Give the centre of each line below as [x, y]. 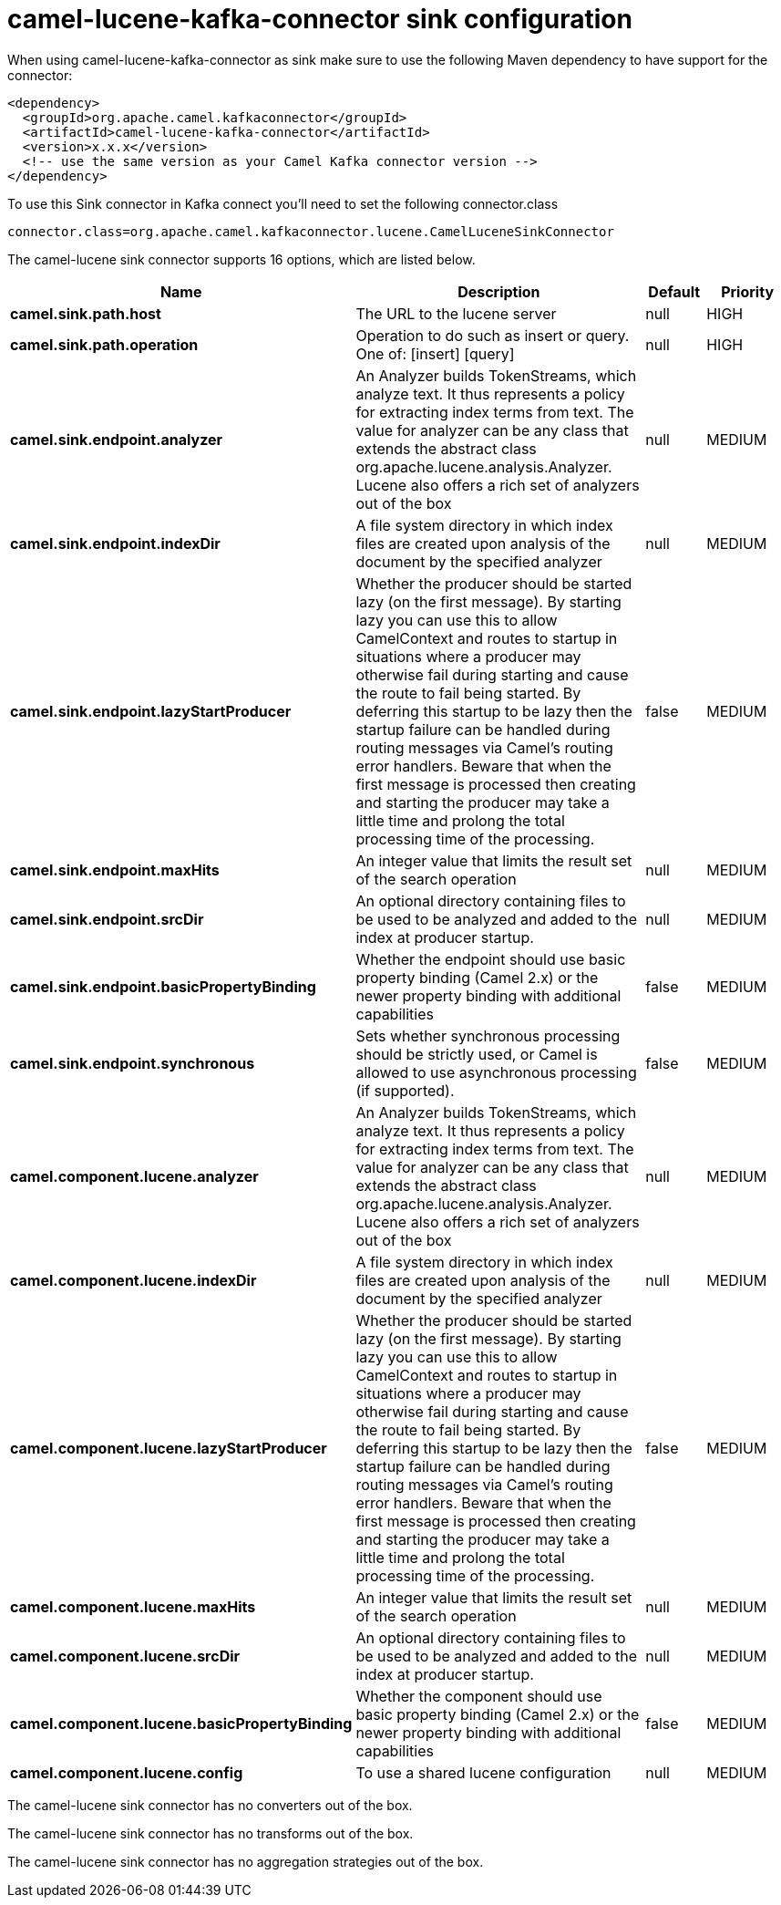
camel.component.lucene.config [127, 1772]
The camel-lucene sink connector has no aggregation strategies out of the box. [246, 1861]
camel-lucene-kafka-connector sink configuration [320, 19]
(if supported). [405, 1090]
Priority [748, 291]
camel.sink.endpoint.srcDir [107, 919]
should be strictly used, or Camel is [477, 1054]
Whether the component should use [479, 1696]
